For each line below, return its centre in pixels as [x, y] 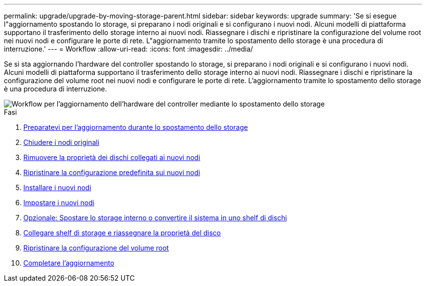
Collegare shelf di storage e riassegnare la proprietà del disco [122, 233]
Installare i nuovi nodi [57, 188]
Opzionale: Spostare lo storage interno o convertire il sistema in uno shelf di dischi [155, 218]
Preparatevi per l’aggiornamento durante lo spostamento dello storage [136, 127]
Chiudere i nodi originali [62, 142]
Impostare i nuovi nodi [59, 203]
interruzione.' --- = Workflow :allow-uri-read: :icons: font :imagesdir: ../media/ [129, 49]
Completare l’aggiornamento [69, 263]
